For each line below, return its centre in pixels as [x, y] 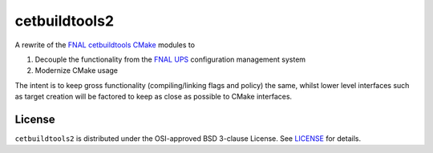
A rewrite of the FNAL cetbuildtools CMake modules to [105, 45]
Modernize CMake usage [77, 70]
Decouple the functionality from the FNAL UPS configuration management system [170, 59]
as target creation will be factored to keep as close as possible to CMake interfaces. [154, 97]
